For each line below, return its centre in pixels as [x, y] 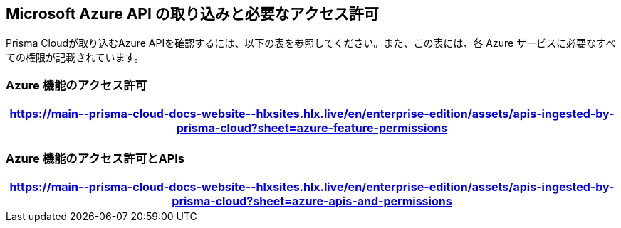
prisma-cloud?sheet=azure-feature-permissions [312, 128]
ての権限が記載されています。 [75, 58]
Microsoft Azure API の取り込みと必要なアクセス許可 [192, 14]
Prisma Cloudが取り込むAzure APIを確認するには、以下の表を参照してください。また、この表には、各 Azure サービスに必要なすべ [311, 43]
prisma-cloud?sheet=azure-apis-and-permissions [312, 201]
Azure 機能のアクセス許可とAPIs [95, 158]
